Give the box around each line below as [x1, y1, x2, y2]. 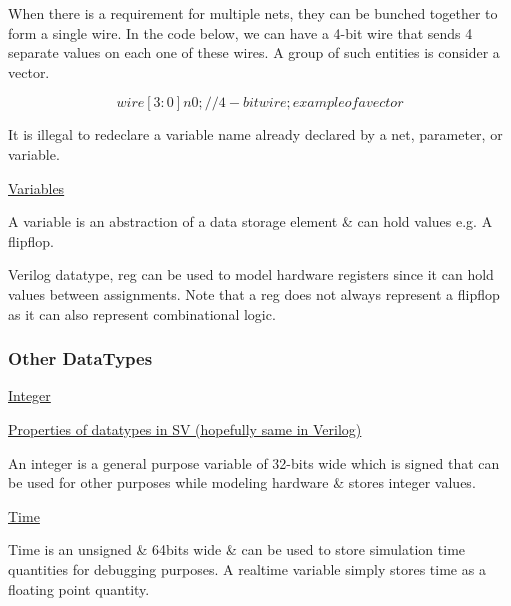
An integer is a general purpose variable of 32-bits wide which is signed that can [8, 452, 500, 473]
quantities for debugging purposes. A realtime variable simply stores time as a [8, 558, 486, 579]
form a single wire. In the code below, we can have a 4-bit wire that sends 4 [8, 22, 473, 43]
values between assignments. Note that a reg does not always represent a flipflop [8, 283, 500, 304]
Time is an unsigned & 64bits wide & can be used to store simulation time [8, 539, 466, 560]
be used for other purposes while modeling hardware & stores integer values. [8, 472, 476, 493]
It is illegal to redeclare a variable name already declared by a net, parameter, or [8, 124, 503, 145]
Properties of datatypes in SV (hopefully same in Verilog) [8, 418, 362, 439]
